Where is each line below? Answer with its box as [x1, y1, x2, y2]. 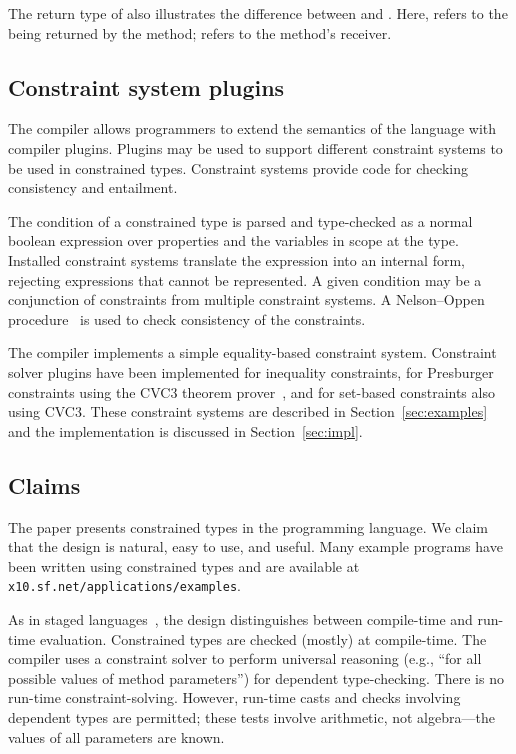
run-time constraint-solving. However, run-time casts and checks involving [8, 687, 461, 708]
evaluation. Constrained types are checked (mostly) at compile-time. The [39, 628, 487, 649]
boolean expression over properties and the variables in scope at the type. [8, 230, 459, 251]
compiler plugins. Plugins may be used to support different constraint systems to [8, 137, 503, 158]
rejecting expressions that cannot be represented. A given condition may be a [8, 269, 482, 290]
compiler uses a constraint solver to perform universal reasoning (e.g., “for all [8, 648, 482, 669]
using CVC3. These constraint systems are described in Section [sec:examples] [8, 401, 488, 422]
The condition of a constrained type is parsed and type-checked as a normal [8, 210, 473, 231]
